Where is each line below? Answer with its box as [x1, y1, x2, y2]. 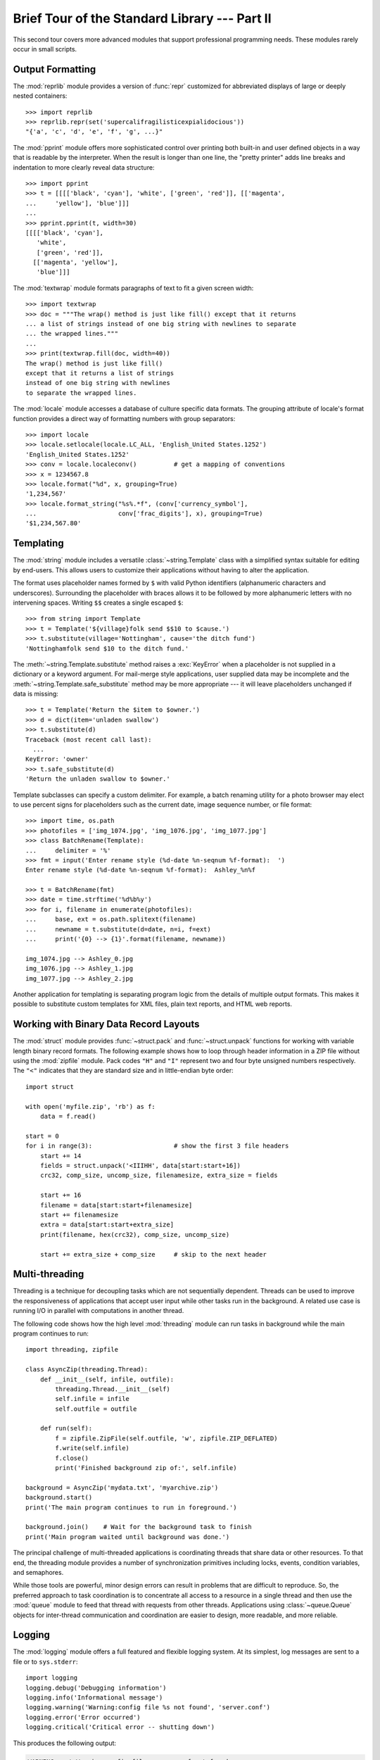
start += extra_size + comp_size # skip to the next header [39, 1250, 267, 1258]
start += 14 [39, 1152, 82, 1159]
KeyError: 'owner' [25, 755, 89, 763]
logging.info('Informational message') [25, 1693, 163, 1702]
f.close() [55, 1454, 89, 1462]
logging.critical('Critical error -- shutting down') [25, 1723, 215, 1731]
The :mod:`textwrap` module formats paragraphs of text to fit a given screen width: [13, 284, 254, 292]
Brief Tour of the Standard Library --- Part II [13, 11, 272, 26]
